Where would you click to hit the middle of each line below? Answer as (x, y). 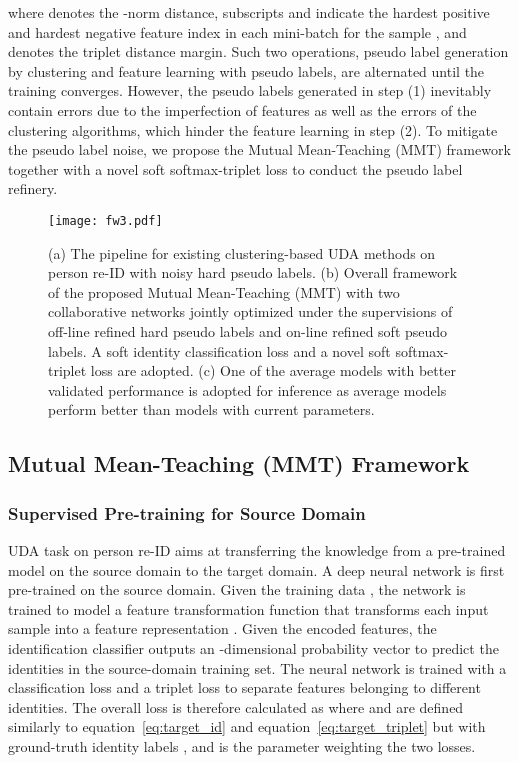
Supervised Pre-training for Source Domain (187, 512)
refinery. (33, 188)
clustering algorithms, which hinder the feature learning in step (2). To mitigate (253, 129)
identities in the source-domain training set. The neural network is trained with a (257, 667)
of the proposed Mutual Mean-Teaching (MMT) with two (224, 291)
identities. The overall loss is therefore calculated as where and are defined (236, 706)
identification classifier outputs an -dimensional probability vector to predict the (253, 647)
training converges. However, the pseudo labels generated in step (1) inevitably (250, 90)
